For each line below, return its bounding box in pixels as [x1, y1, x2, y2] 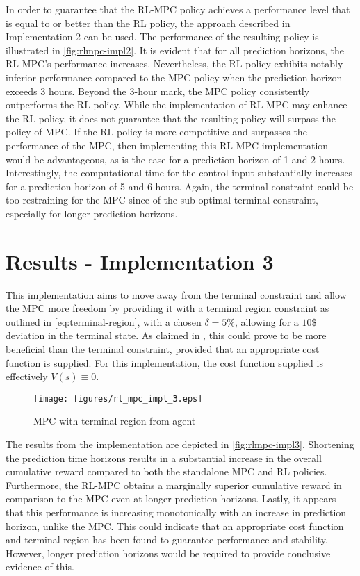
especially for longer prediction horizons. [6, 206, 178, 220]
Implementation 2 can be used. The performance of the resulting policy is [6, 29, 319, 44]
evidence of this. [6, 559, 74, 574]
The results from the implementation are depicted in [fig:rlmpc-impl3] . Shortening [6, 437, 354, 452]
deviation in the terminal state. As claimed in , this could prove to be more [6, 328, 327, 343]
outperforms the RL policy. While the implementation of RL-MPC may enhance [6, 97, 347, 112]
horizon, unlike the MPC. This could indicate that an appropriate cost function [6, 518, 344, 533]
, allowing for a [234, 314, 299, 329]
